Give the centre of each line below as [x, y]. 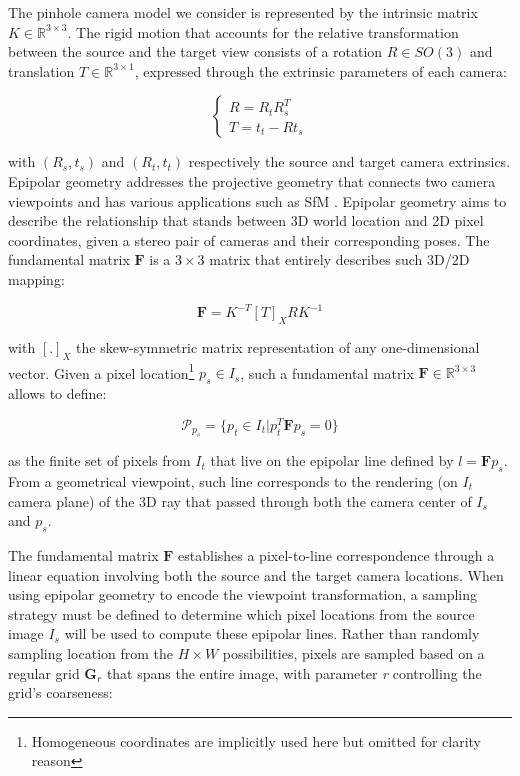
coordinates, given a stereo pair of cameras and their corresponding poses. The [249, 239]
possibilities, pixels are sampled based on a [353, 652]
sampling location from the [91, 652]
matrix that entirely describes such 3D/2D [339, 259]
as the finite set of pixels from [99, 460]
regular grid [44, 672]
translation [41, 70]
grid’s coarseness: [60, 692]
